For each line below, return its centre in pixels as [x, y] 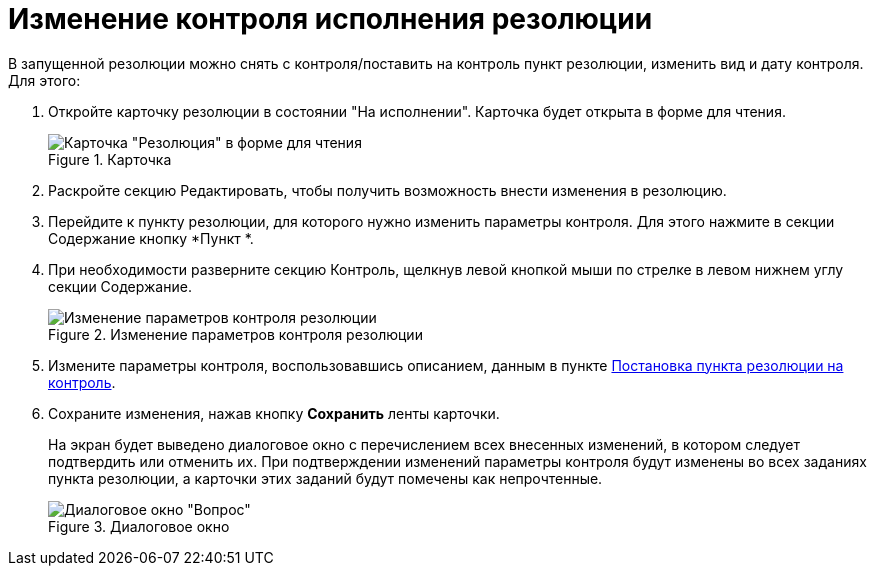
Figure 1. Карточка [110, 159]
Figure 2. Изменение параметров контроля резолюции [235, 334]
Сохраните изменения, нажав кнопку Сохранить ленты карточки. [274, 413]
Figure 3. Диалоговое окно [139, 526]
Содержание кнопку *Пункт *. [151, 238]
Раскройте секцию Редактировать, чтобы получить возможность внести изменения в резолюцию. [387, 190]
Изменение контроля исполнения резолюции [330, 19]
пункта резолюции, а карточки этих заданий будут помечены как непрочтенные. [325, 478]
